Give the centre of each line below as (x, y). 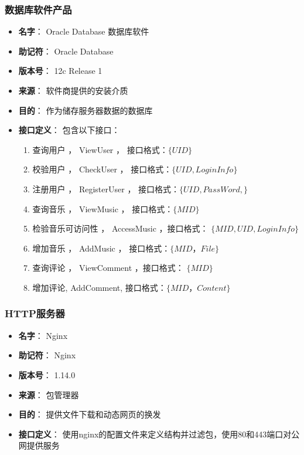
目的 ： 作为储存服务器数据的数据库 (86, 110)
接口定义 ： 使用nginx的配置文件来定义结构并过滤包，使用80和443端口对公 (159, 434)
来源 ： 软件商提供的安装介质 (73, 90)
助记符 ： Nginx (47, 355)
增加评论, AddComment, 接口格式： (99, 287)
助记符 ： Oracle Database (66, 51)
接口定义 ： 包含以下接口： (69, 130)
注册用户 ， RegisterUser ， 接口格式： (106, 189)
